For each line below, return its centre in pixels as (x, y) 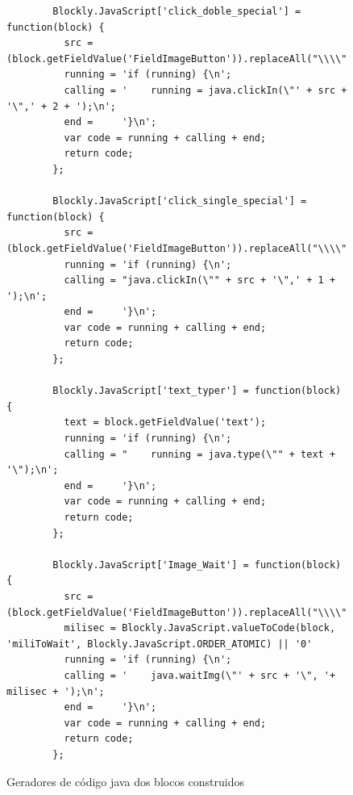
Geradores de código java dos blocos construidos (125, 781)
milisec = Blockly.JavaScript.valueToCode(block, (200, 628)
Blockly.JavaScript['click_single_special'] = (180, 201)
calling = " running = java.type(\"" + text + (200, 454)
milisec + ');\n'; (56, 691)
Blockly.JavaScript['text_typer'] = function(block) (197, 391)
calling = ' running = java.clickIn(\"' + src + (206, 90)
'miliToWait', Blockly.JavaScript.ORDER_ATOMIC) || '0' (160, 644)
